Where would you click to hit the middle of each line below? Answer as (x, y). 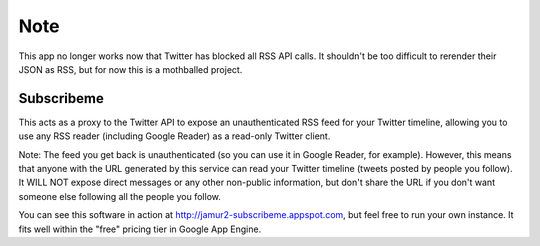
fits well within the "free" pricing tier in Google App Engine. (140, 229)
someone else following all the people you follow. (120, 196)
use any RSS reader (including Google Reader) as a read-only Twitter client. (174, 136)
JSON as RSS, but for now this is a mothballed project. (130, 69)
